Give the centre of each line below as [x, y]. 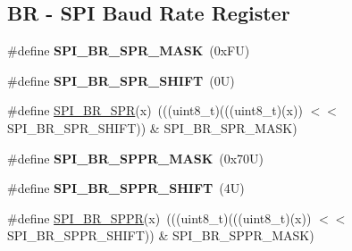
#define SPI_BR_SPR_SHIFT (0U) [121, 80]
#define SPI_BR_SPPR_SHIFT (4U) [126, 188]
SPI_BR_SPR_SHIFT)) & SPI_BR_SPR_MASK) [152, 127]
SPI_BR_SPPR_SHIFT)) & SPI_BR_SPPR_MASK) [161, 235]
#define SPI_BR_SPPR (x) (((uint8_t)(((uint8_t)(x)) [159, 218]
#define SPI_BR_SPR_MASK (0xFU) [129, 50]
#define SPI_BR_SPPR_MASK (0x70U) [136, 158]
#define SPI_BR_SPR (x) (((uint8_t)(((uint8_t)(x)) [155, 110]
